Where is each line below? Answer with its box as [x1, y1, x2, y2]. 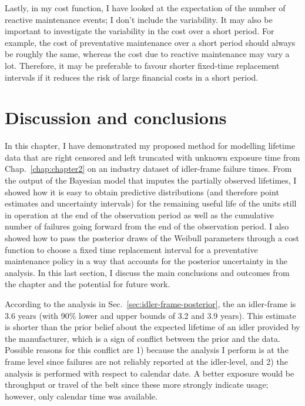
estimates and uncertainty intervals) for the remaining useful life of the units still [5, 197, 297, 209]
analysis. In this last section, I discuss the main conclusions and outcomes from [5, 266, 290, 278]
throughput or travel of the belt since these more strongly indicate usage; [5, 378, 269, 391]
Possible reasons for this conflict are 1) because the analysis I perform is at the [5, 344, 289, 356]
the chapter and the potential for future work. [5, 278, 170, 290]
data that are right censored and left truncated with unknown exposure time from [5, 151, 300, 163]
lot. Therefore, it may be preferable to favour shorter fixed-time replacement [5, 59, 280, 71]
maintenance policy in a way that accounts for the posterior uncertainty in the [5, 255, 287, 267]
